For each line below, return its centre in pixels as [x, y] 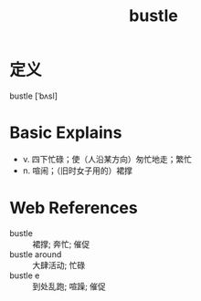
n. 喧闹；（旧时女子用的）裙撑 [78, 171]
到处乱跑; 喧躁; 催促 [69, 286]
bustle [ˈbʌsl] [33, 96]
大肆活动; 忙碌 [59, 265]
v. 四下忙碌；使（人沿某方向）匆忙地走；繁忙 [107, 159]
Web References [74, 208]
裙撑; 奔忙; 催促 [61, 244]
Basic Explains [66, 133]
